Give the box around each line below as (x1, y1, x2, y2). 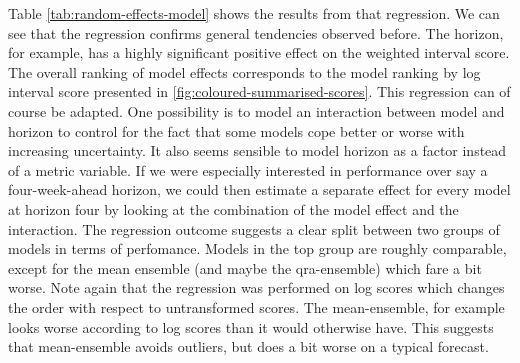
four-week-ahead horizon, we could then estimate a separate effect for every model (8, 179, 511, 200)
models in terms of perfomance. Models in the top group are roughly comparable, (8, 238, 507, 259)
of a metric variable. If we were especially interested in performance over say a (8, 159, 488, 180)
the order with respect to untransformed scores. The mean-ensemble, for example (8, 296, 505, 317)
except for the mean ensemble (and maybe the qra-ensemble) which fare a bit (8, 257, 482, 278)
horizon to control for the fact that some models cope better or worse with (8, 120, 465, 141)
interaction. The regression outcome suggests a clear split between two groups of (8, 218, 500, 239)
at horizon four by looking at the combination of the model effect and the (8, 198, 459, 219)
